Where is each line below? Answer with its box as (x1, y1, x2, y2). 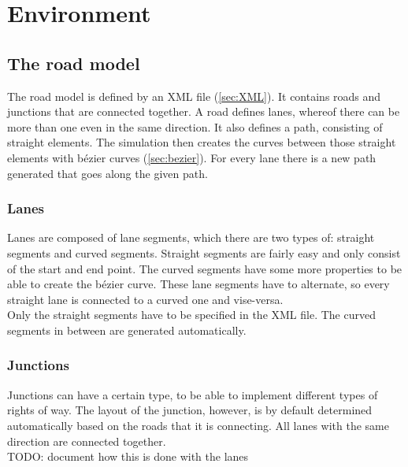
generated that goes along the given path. (7, 165, 208, 181)
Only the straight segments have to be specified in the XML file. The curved (7, 306, 376, 323)
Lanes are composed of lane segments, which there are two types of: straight (7, 229, 375, 246)
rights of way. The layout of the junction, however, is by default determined (7, 402, 373, 418)
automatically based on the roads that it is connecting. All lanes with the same (7, 417, 389, 433)
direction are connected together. (7, 432, 166, 449)
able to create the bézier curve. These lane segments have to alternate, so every (7, 276, 390, 292)
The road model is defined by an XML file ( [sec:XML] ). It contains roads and (7, 87, 381, 104)
